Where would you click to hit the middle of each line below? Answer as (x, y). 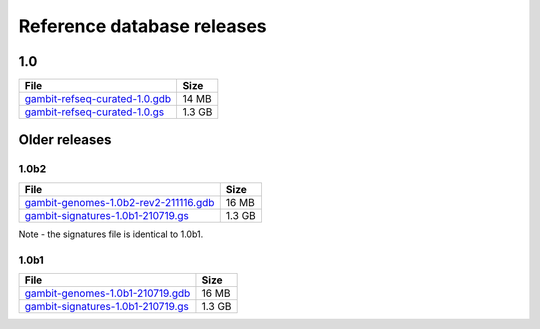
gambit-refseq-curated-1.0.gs (94, 112)
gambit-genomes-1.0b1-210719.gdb (107, 293)
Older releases (65, 140)
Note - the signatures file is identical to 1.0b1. (111, 234)
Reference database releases (142, 26)
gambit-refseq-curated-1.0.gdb (98, 99)
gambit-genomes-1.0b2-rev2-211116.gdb (119, 202)
